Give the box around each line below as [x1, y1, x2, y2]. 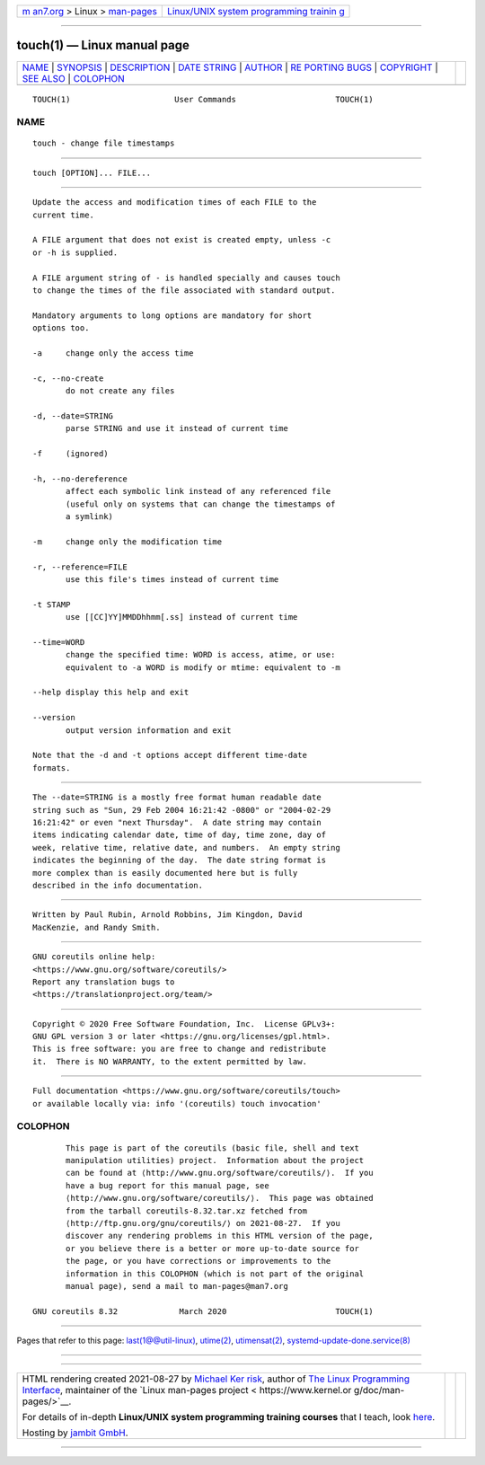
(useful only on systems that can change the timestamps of [66, 499, 336, 509]
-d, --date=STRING [32, 410, 114, 421]
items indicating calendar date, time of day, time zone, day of [32, 830, 327, 840]
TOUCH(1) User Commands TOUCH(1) [32, 94, 374, 104]
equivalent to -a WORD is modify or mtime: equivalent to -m [66, 662, 340, 673]
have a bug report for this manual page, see [66, 1180, 269, 1190]
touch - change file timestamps [32, 138, 175, 148]
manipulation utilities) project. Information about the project [66, 1155, 365, 1165]
